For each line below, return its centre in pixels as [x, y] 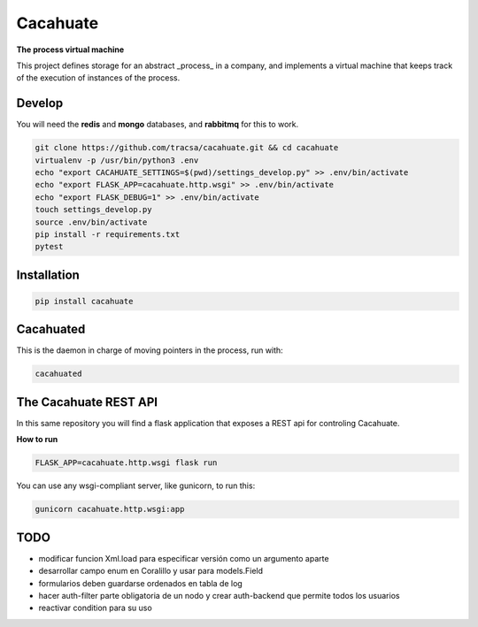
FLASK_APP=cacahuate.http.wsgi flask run [126, 463]
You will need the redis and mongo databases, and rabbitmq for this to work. [158, 125]
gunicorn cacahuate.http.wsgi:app [110, 509]
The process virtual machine [70, 50]
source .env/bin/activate [91, 222]
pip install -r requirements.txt [108, 234]
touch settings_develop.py [93, 210]
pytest [49, 247]
